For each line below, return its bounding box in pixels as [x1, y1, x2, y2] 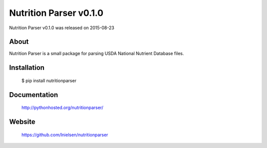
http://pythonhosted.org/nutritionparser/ [21, 104, 104, 111]
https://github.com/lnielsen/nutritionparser [21, 132, 108, 138]
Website [9, 118, 36, 126]
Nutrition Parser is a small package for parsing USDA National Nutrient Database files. [9, 50, 184, 56]
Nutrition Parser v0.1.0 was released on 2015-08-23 [9, 25, 115, 31]
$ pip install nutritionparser [21, 77, 77, 84]
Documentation [9, 91, 58, 99]
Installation [9, 63, 44, 72]
